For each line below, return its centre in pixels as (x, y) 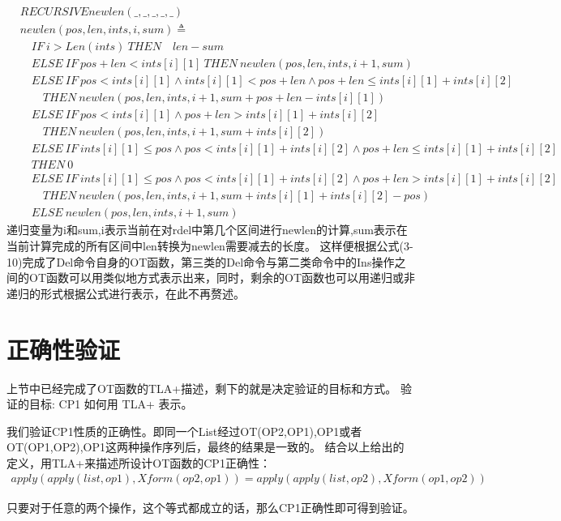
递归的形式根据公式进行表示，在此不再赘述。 (126, 293)
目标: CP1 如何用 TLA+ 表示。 (111, 404)
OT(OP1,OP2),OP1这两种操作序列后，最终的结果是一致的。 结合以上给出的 (206, 447)
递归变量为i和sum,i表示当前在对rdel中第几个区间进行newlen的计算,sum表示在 (207, 230)
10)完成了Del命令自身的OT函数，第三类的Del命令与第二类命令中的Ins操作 (201, 261)
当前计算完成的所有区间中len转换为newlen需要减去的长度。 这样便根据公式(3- (210, 246)
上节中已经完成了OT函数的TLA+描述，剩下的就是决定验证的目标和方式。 (202, 388)
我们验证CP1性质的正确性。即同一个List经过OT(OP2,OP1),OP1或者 (184, 431)
